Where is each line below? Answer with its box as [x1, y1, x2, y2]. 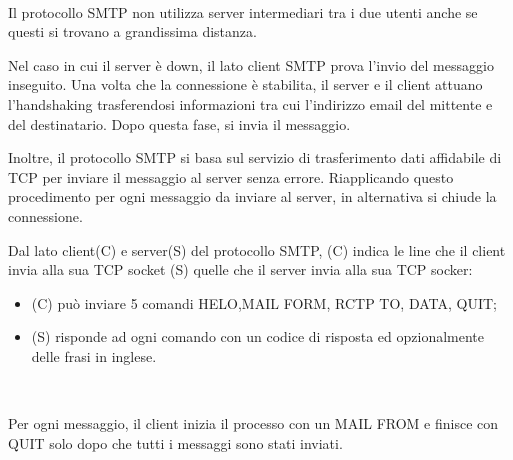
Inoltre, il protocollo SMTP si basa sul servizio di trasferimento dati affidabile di [8, 147, 502, 168]
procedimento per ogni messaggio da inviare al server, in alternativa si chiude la [8, 186, 497, 207]
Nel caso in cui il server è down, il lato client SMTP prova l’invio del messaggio [8, 54, 494, 75]
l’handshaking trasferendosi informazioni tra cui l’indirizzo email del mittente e [8, 93, 493, 114]
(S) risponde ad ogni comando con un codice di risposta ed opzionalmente [31, 326, 485, 347]
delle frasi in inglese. [31, 345, 157, 366]
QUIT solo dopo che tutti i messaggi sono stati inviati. [8, 432, 343, 453]
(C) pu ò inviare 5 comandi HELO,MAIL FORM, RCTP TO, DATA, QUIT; [31, 292, 497, 313]
